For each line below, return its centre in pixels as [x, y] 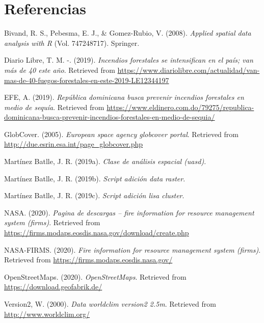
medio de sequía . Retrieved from [54, 107]
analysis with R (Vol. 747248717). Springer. [72, 43]
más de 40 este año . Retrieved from [60, 70]
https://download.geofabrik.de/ [53, 287]
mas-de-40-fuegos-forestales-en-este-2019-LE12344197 [87, 80]
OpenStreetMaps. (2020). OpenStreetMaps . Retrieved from [95, 276]
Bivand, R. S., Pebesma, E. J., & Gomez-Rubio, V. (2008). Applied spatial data [128, 33]
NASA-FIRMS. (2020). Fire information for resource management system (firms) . [133, 249]
